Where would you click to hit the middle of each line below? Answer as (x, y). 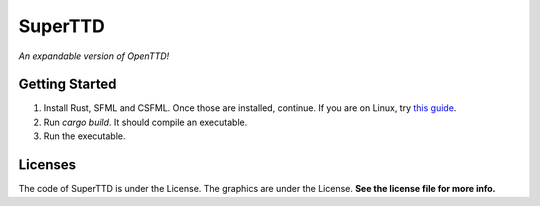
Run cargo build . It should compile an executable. (145, 122)
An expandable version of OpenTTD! (94, 56)
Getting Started (67, 84)
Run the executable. (84, 136)
